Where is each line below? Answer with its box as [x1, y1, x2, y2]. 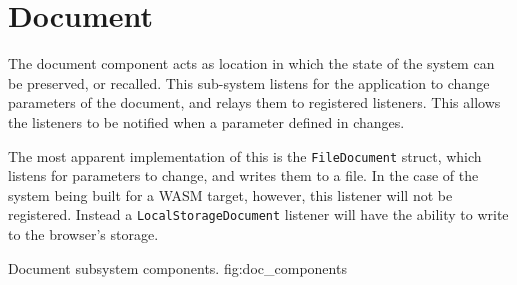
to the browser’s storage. [8, 224, 159, 244]
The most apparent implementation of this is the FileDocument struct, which [8, 145, 482, 166]
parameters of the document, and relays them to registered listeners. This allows [8, 92, 501, 113]
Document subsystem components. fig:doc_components [8, 257, 347, 278]
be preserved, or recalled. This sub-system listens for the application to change [8, 72, 490, 93]
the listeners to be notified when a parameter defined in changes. [8, 111, 405, 132]
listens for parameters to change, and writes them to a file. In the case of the [8, 165, 479, 186]
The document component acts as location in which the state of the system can [8, 53, 495, 74]
